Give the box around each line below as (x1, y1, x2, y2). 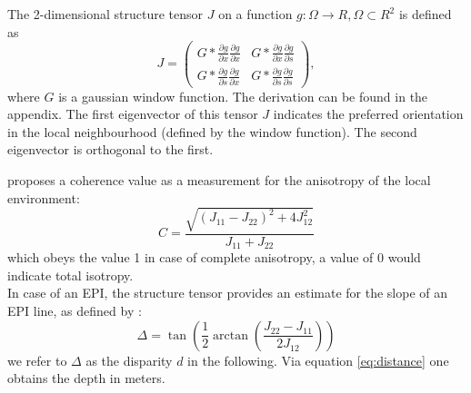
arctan (213, 329, 248, 342)
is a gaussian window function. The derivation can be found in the (58, 86, 428, 105)
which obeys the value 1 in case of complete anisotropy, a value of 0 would (7, 248, 421, 267)
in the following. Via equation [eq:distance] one (187, 350, 449, 369)
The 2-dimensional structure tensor (7, 5, 204, 23)
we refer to (7, 350, 67, 369)
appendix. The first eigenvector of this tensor (7, 104, 258, 123)
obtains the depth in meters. (7, 368, 165, 388)
